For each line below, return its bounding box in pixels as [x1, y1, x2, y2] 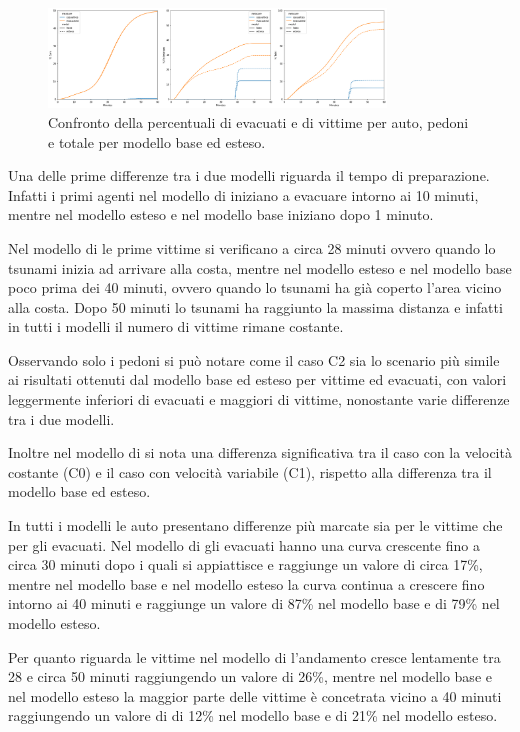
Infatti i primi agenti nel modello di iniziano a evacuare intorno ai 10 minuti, [8, 184, 479, 205]
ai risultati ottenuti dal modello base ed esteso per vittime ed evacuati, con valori [8, 369, 507, 390]
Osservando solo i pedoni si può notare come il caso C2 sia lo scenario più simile [8, 349, 500, 370]
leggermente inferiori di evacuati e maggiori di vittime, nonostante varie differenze [8, 389, 510, 410]
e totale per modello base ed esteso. [48, 131, 266, 152]
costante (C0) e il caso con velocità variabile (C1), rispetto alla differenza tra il [8, 461, 492, 482]
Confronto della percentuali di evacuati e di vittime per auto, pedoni [48, 111, 469, 132]
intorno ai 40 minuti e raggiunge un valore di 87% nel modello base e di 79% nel [8, 593, 500, 614]
